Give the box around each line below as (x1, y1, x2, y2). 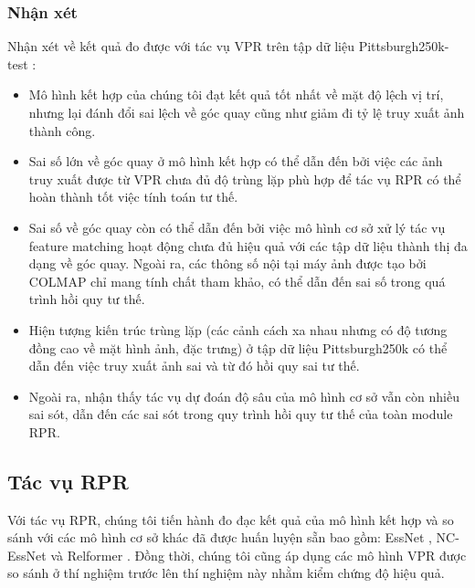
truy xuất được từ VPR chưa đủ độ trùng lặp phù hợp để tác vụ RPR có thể (28, 169, 461, 188)
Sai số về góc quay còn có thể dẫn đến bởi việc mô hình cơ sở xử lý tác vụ (28, 217, 446, 236)
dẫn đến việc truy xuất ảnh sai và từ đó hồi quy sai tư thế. (28, 356, 360, 375)
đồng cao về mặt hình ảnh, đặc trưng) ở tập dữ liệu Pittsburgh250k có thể (28, 338, 448, 357)
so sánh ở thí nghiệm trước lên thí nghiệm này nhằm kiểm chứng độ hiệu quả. (7, 563, 445, 583)
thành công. (28, 121, 96, 140)
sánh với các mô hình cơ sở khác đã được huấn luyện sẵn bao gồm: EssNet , (7, 528, 432, 547)
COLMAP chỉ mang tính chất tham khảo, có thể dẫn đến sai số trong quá (28, 271, 446, 290)
